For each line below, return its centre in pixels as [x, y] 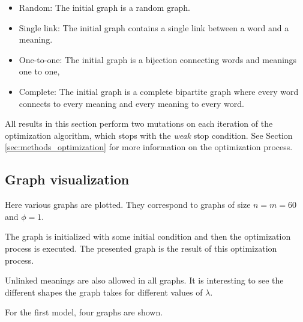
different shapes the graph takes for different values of [104, 292]
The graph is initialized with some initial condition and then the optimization [148, 236]
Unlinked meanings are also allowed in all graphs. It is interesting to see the [144, 280]
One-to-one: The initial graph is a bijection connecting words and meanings [158, 59]
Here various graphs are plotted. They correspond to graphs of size [128, 205]
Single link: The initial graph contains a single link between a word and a [154, 27]
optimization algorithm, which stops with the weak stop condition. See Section [149, 135]
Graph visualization [67, 179]
